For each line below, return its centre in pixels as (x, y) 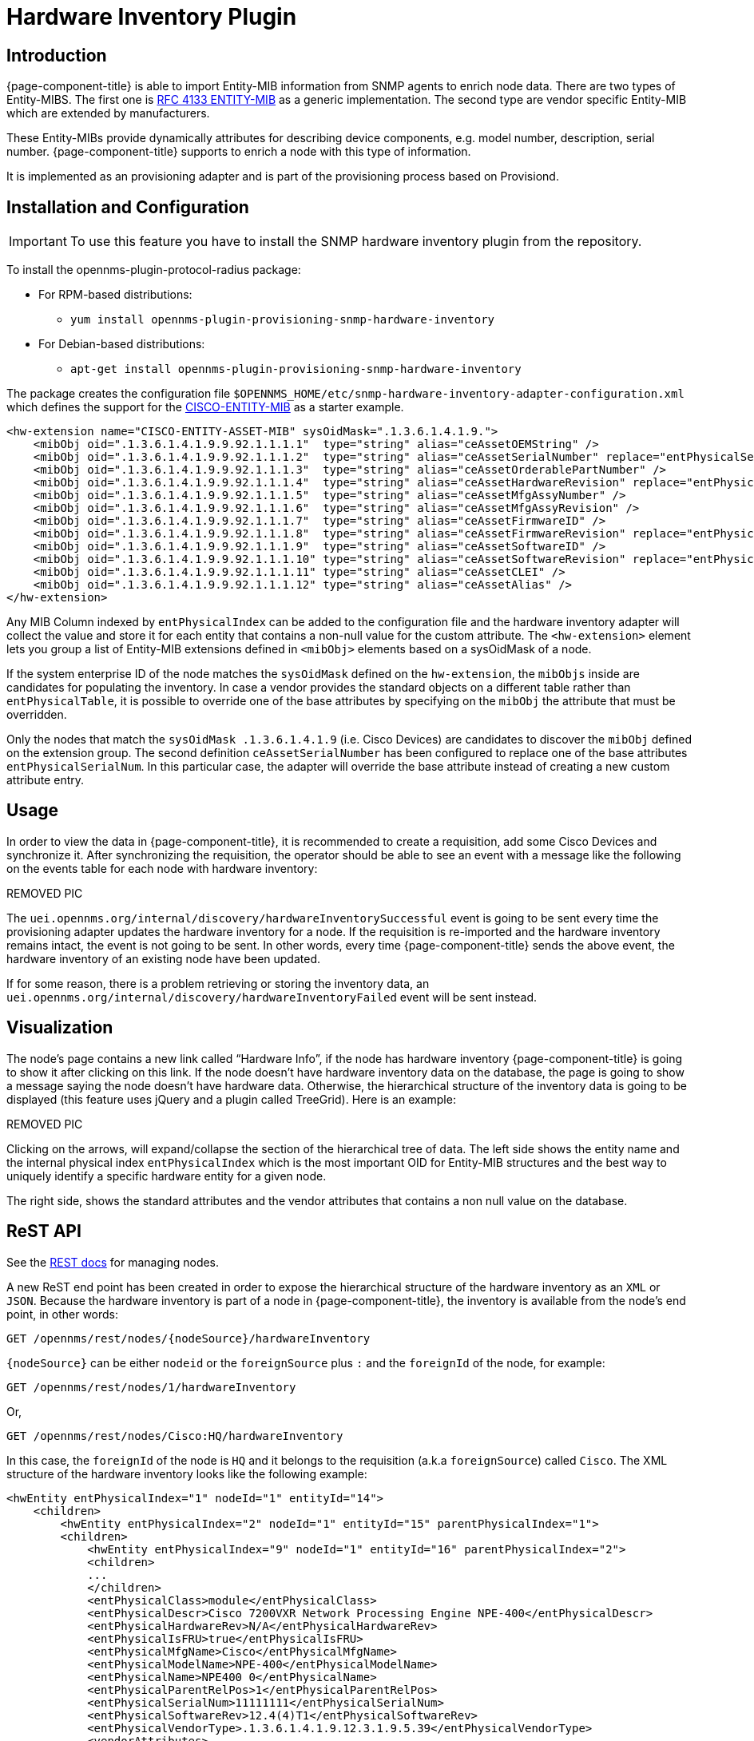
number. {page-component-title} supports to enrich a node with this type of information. (239, 152)
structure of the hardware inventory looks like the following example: (187, 1473)
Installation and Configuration (128, 207)
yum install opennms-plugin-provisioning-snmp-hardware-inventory (283, 320)
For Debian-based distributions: (122, 344)
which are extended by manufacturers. (108, 113)
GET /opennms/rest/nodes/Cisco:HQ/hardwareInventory (175, 1436)
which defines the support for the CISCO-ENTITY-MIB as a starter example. (205, 407)
